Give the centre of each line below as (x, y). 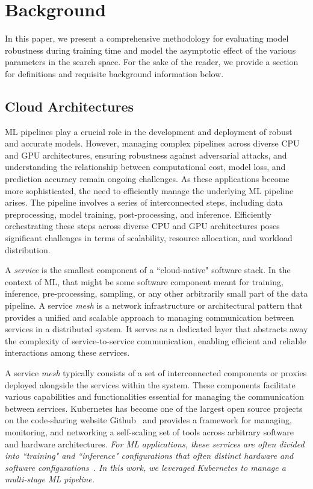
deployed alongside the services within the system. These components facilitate (150, 384)
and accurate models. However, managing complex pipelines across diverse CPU (152, 143)
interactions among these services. (67, 352)
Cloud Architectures (70, 106)
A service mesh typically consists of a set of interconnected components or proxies (156, 372)
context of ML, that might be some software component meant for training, (144, 281)
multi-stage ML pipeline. (50, 479)
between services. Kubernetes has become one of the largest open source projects (154, 408)
